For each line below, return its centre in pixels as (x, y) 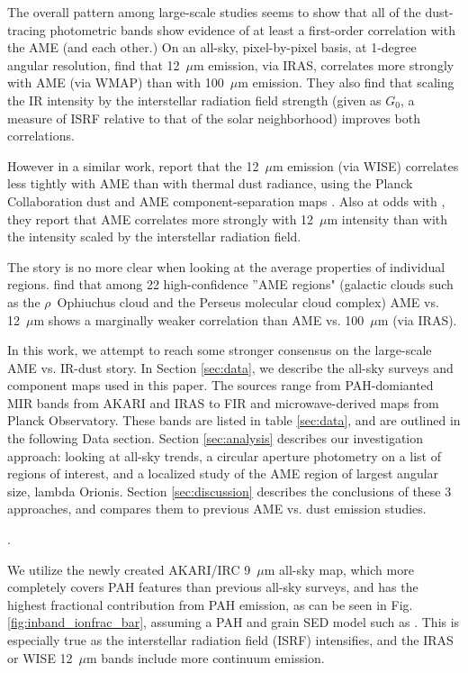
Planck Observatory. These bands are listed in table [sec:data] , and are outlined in (234, 420)
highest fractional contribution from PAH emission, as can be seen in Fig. (210, 604)
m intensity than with (387, 218)
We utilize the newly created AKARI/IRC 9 (129, 569)
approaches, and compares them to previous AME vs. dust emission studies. (217, 509)
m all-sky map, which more (339, 569)
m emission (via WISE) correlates (365, 165)
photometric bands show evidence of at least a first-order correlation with (252, 29)
